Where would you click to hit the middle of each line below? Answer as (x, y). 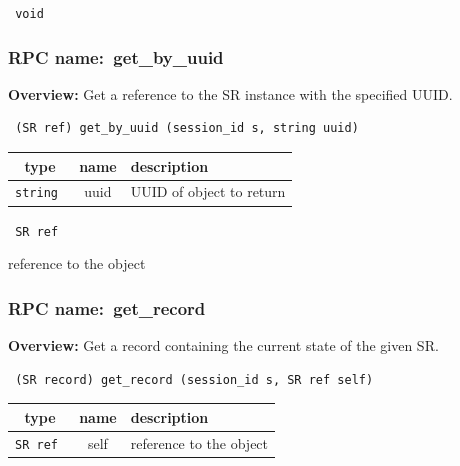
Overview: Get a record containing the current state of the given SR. (223, 345)
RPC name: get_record (107, 307)
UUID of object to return (208, 191)
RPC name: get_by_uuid (116, 56)
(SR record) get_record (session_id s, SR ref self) (194, 379)
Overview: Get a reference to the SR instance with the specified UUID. (230, 93)
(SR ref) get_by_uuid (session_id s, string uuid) (187, 128)
